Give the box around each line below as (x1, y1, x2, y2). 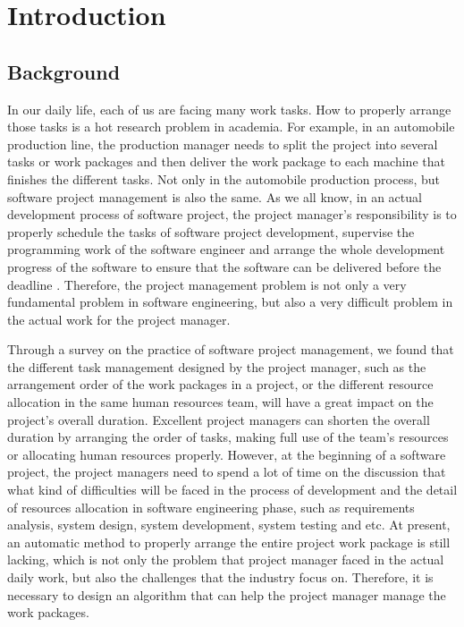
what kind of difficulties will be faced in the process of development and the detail (7, 480, 458, 499)
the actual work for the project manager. (7, 309, 231, 328)
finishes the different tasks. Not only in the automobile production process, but (7, 169, 440, 188)
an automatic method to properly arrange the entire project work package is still (7, 532, 451, 551)
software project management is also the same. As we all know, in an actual (7, 187, 422, 206)
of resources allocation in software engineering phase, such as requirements (7, 497, 415, 516)
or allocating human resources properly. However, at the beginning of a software (7, 445, 446, 463)
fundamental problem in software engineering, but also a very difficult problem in (7, 292, 453, 311)
